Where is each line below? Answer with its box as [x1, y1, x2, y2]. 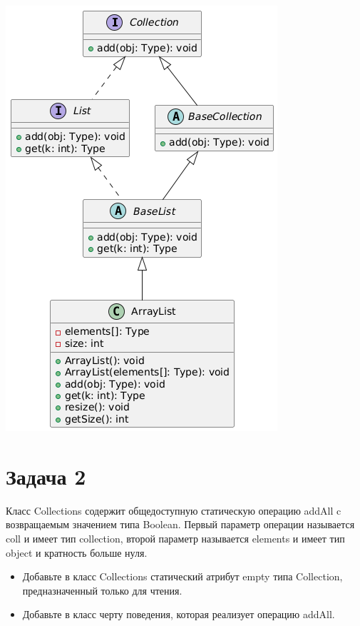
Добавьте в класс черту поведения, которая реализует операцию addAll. [22, 607, 335, 622]
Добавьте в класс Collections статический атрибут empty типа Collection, [22, 569, 343, 584]
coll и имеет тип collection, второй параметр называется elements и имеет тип [6, 530, 345, 545]
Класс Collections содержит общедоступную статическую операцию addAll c [6, 503, 341, 518]
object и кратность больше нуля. [6, 545, 148, 560]
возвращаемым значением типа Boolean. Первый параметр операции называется [6, 517, 355, 532]
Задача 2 [6, 461, 86, 490]
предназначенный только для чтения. [22, 582, 182, 597]
